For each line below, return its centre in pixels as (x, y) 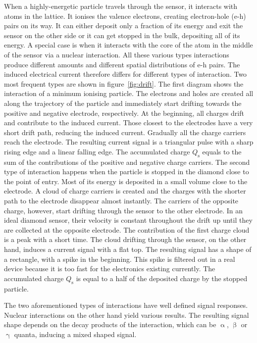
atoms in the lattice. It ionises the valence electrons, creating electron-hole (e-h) (125, 16)
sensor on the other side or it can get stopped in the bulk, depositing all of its (122, 35)
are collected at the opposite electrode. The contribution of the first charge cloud (127, 229)
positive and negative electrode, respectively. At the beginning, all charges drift (124, 113)
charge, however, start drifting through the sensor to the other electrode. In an (123, 210)
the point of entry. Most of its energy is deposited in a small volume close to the (126, 181)
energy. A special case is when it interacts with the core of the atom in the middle (128, 45)
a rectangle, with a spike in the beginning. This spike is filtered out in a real (120, 259)
